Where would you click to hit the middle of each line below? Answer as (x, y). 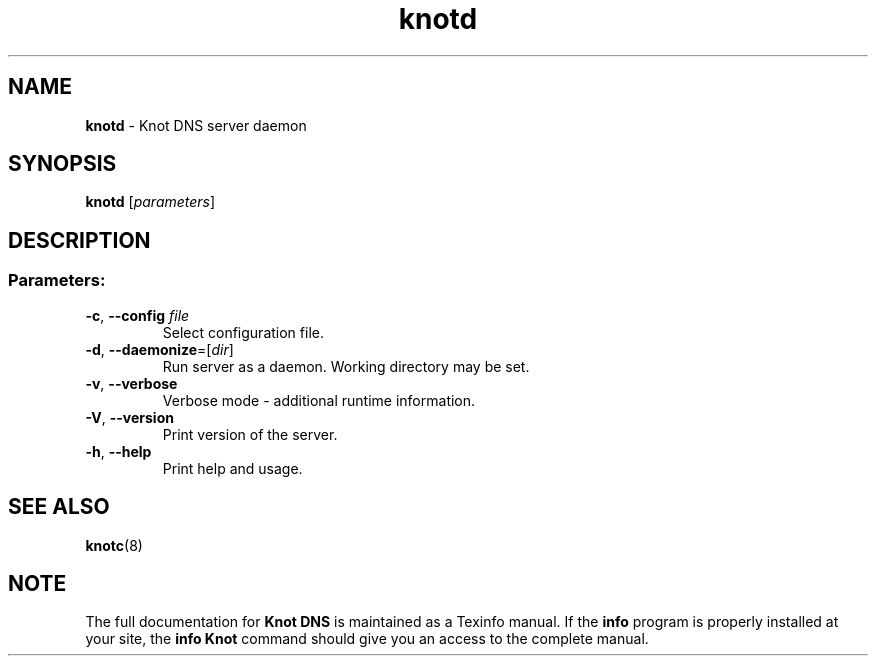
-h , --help (118, 451)
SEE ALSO (59, 507)
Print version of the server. (250, 434)
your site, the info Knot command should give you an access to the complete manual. (367, 639)
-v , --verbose (131, 383)
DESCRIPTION (79, 240)
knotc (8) (114, 545)
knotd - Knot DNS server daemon (196, 125)
